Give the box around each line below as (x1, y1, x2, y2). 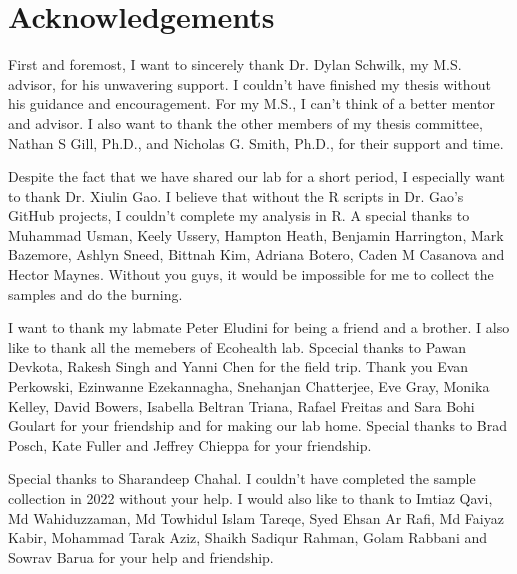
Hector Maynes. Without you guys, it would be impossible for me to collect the (8, 264, 494, 285)
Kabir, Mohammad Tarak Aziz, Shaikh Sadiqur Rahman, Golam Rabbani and (8, 527, 488, 548)
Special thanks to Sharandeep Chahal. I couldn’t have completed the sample (8, 468, 476, 489)
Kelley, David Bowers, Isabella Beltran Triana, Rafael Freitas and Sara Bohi (8, 395, 475, 416)
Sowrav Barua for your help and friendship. (8, 546, 274, 567)
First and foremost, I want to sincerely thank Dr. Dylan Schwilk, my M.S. (8, 54, 462, 75)
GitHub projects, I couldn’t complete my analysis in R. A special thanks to (8, 205, 470, 226)
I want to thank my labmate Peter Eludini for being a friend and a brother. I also (8, 317, 510, 338)
